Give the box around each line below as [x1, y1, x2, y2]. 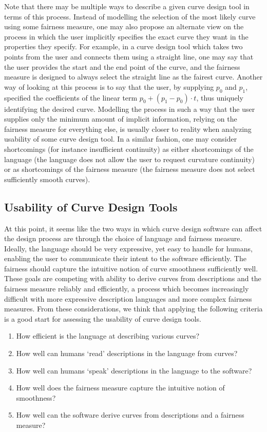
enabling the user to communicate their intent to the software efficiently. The [4, 253, 246, 264]
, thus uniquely [196, 92, 243, 103]
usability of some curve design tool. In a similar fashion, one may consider [4, 133, 237, 144]
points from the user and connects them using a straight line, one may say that [4, 51, 254, 62]
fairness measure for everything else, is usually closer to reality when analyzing [4, 123, 252, 134]
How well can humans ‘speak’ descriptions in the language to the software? [16, 365, 252, 376]
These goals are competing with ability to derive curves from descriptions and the [4, 273, 261, 284]
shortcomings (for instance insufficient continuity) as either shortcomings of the [4, 143, 254, 154]
